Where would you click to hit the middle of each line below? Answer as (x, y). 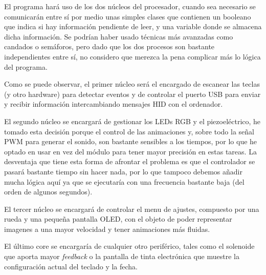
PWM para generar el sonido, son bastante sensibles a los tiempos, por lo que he (131, 141)
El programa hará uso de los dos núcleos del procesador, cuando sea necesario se (130, 6)
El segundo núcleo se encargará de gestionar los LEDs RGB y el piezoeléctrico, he (132, 121)
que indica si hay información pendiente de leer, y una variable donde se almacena (133, 26)
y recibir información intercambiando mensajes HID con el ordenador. (114, 104)
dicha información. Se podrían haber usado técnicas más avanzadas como (119, 36)
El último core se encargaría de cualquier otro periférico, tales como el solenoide (129, 246)
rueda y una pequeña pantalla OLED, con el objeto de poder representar (118, 219)
